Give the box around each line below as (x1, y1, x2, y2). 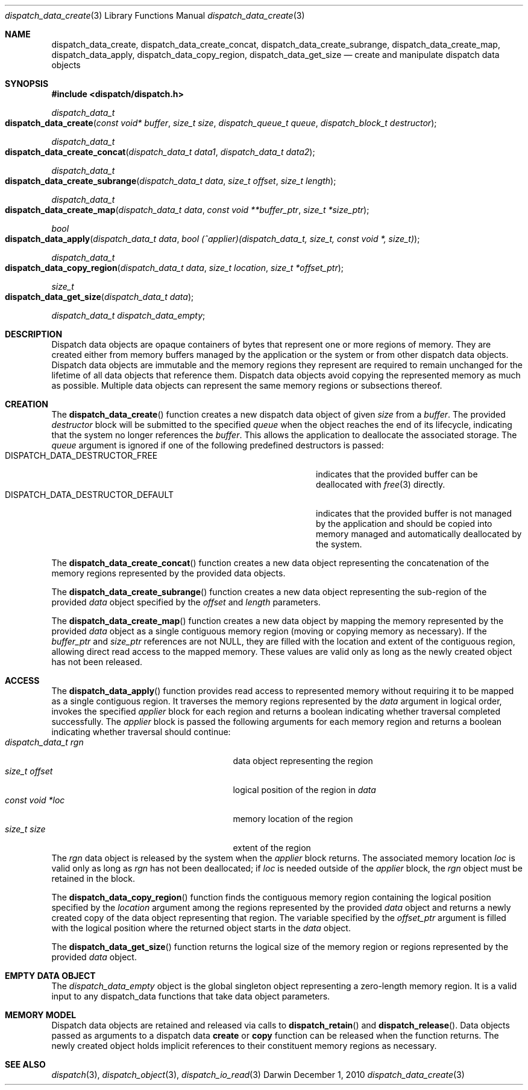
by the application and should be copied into (316, 518, 492, 529)
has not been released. (51, 657, 143, 667)
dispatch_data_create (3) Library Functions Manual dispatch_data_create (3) (5, 10, 305, 21)
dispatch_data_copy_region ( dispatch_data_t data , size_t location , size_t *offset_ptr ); (5, 263, 344, 273)
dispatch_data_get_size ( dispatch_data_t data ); (5, 292, 194, 302)
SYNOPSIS (5, 78, 49, 89)
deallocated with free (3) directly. (316, 479, 445, 489)
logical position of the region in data (233, 785, 376, 795)
